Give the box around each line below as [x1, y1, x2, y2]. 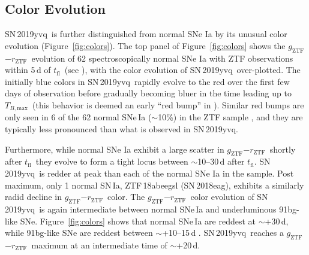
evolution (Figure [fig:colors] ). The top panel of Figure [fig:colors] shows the [5, 39, 286, 51]
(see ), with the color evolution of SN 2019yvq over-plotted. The [64, 63, 301, 76]
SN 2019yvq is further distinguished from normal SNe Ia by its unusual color [5, 28, 287, 40]
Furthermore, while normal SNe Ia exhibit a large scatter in [5, 142, 224, 155]
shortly [269, 142, 296, 155]
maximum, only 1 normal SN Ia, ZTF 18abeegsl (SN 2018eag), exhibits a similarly [5, 178, 304, 191]
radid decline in [5, 190, 62, 203]
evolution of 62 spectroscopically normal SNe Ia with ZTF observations [31, 51, 293, 64]
